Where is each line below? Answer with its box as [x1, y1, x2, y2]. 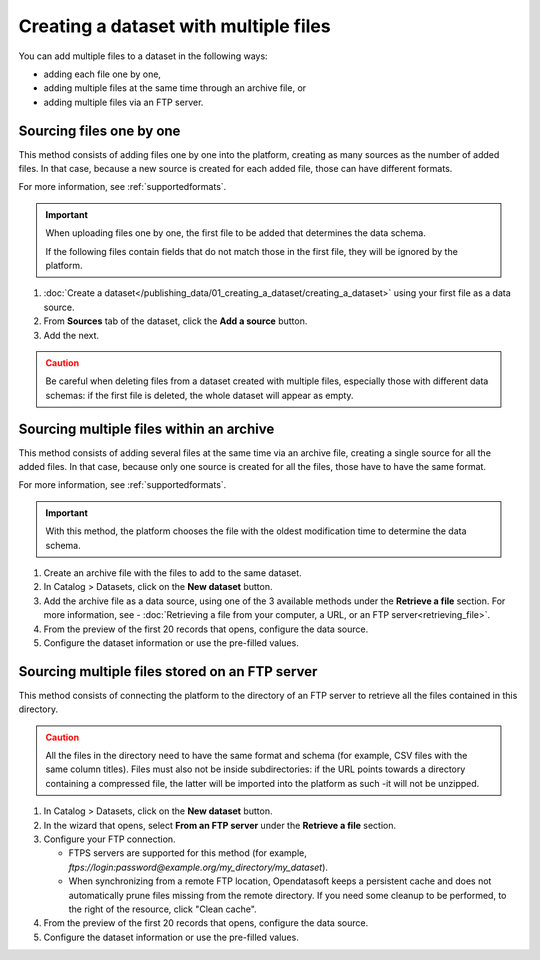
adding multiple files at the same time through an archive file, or [43, 82, 307, 94]
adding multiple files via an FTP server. [43, 96, 204, 108]
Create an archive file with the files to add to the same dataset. [43, 566, 302, 579]
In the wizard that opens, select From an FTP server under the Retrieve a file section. [43, 819, 397, 831]
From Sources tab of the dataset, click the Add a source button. [43, 315, 308, 327]
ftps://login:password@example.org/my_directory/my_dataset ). [68, 861, 329, 873]
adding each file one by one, [43, 68, 162, 80]
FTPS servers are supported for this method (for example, [68, 847, 307, 859]
